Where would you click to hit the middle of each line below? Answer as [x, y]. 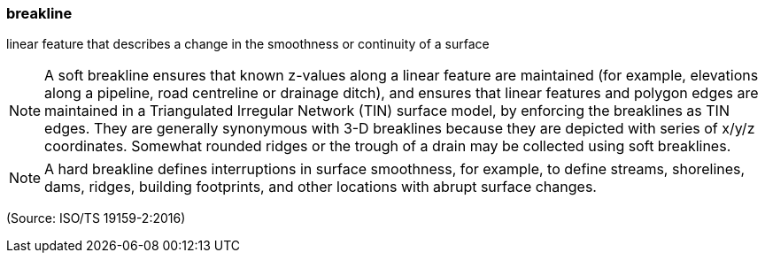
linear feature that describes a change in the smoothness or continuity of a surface [248, 44]
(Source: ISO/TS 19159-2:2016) [96, 218]
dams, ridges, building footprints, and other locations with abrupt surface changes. [321, 187]
